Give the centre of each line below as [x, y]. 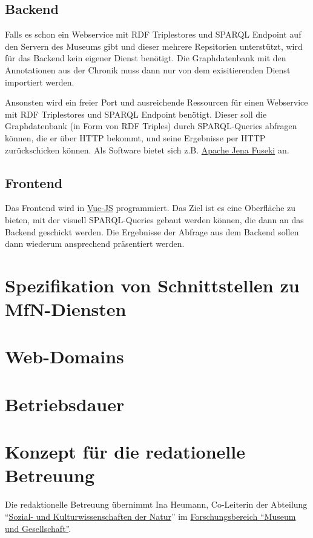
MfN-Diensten [66, 309]
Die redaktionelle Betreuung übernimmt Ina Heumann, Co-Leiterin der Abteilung [156, 504]
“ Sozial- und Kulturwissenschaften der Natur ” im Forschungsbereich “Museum [150, 516]
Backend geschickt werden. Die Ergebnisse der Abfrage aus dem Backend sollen [152, 231]
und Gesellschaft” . [38, 528]
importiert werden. [40, 82]
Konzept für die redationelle [125, 452]
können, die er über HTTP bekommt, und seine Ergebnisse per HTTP [135, 137]
